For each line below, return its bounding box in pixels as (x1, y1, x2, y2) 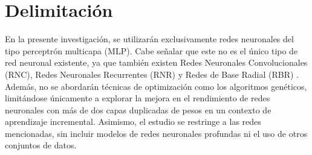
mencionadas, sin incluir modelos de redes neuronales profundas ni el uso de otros (5, 127, 308, 139)
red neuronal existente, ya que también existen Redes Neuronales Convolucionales (5, 56, 308, 69)
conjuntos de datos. (5, 139, 77, 151)
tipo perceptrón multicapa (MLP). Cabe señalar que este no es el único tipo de (5, 44, 298, 57)
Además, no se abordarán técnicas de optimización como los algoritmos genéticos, (5, 80, 307, 92)
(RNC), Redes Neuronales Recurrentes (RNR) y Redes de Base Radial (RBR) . (5, 68, 299, 80)
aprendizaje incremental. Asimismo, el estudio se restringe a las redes (5, 115, 261, 128)
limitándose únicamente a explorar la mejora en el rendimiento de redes (5, 92, 270, 104)
